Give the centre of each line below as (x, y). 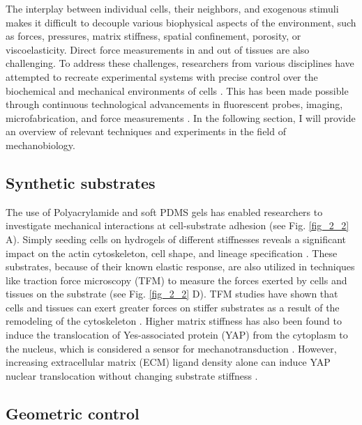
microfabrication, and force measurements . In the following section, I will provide (181, 117)
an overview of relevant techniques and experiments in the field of (146, 131)
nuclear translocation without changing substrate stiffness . (132, 375)
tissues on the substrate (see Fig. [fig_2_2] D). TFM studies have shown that (172, 294)
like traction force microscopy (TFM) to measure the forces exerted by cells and (176, 280)
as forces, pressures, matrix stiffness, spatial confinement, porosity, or (153, 36)
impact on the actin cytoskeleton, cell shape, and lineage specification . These (172, 253)
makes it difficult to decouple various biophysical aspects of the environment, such (181, 22)
